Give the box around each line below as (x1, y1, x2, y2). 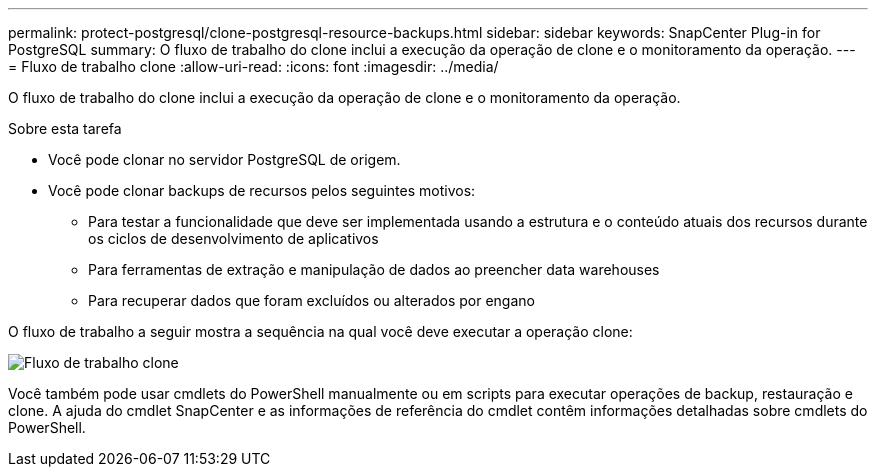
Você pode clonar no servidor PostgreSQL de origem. (48, 151, 401, 168)
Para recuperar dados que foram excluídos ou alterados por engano (88, 292, 535, 309)
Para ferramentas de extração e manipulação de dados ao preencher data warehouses (88, 261, 660, 278)
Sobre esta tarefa (8, 120, 122, 137)
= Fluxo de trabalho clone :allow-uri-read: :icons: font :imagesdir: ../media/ (8, 58, 499, 75)
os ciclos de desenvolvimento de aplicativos (88, 230, 379, 247)
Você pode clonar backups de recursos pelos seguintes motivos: (48, 182, 476, 199)
